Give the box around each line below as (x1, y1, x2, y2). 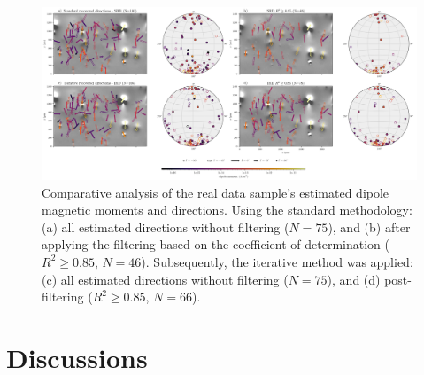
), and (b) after (328, 217, 411, 236)
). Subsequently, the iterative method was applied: (141, 252, 413, 270)
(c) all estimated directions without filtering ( (42, 270, 289, 288)
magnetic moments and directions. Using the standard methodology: (42, 200, 412, 219)
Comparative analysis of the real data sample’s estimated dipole (42, 183, 389, 201)
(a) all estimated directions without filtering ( (42, 217, 289, 236)
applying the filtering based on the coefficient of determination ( (42, 235, 389, 254)
